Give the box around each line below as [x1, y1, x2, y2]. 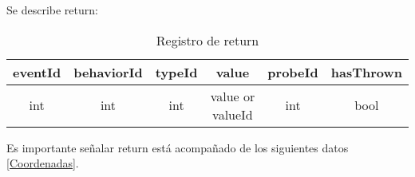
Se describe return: [6, 2, 98, 18]
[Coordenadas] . [6, 155, 79, 171]
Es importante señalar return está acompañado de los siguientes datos [6, 139, 349, 155]
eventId [13, 62, 61, 81]
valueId [212, 104, 253, 124]
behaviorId [73, 62, 143, 81]
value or [210, 86, 255, 105]
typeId [155, 62, 198, 81]
